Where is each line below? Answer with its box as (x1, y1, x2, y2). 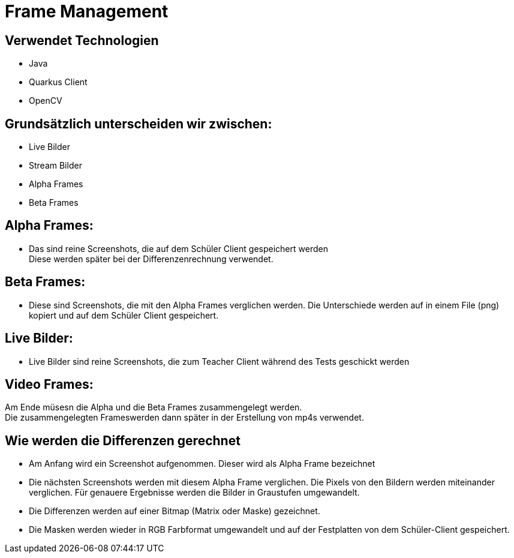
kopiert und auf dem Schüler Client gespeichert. (29, 310, 219, 320)
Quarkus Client (29, 77, 88, 88)
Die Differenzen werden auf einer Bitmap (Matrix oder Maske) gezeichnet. (29, 506, 320, 517)
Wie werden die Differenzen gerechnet (5, 433, 241, 448)
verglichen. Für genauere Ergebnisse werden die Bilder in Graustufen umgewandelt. (29, 487, 360, 498)
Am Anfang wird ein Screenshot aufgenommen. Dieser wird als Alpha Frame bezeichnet (29, 458, 375, 469)
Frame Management (5, 1, 169, 22)
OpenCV (29, 95, 62, 106)
